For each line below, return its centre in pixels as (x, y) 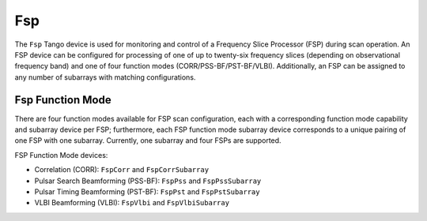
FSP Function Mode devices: (61, 155)
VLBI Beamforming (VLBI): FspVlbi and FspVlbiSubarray (132, 203)
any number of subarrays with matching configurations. (105, 77)
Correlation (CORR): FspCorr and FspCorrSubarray (122, 170)
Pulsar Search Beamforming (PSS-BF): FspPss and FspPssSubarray (148, 181)
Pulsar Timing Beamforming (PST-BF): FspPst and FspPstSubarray (147, 191)
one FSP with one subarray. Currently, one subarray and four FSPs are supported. (148, 140)
